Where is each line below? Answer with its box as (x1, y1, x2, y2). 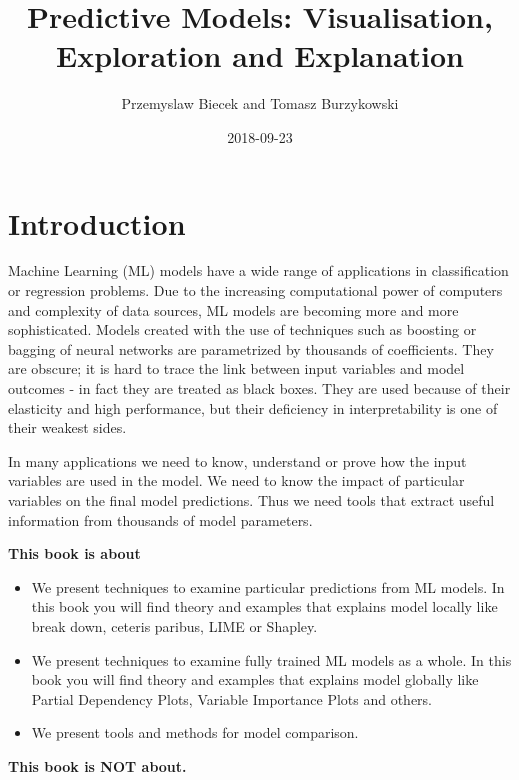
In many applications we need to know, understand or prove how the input (8, 450, 467, 471)
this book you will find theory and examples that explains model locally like (31, 596, 498, 617)
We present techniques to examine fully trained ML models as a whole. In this (31, 649, 512, 670)
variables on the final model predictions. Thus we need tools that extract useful (8, 489, 495, 510)
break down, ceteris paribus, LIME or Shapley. (31, 615, 318, 636)
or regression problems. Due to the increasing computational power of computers (8, 280, 503, 301)
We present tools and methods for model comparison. (31, 722, 359, 743)
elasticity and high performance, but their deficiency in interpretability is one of (8, 397, 498, 418)
